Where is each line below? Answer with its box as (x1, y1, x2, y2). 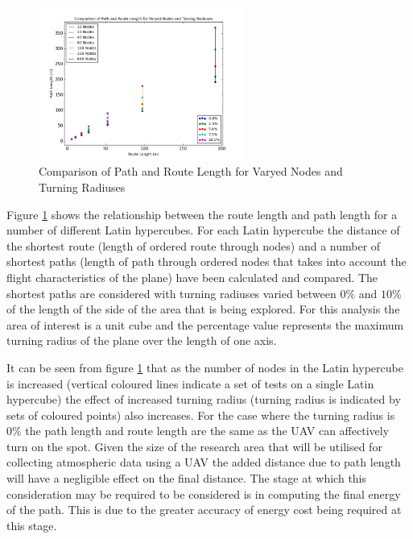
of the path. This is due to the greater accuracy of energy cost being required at (6, 501, 402, 518)
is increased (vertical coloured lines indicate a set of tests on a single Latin (6, 375, 374, 392)
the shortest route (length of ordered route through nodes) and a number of (6, 237, 381, 254)
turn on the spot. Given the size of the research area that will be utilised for (6, 437, 382, 454)
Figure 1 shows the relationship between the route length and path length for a (6, 205, 398, 222)
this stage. (6, 516, 57, 533)
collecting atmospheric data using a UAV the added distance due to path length (6, 454, 401, 471)
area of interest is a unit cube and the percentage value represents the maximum (6, 316, 404, 333)
